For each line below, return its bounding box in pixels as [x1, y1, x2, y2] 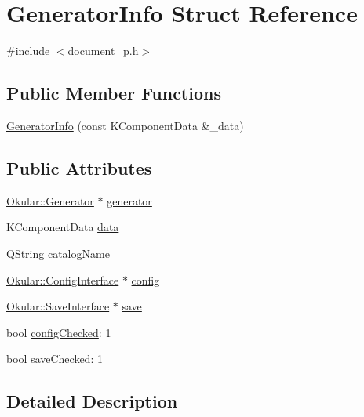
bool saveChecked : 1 [6, 350, 103, 367]
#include [6, 42, 50, 59]
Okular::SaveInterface [6, 298, 110, 314]
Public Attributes [6, 155, 152, 179]
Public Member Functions [6, 81, 221, 105]
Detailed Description [6, 389, 178, 413]
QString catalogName [6, 245, 110, 261]
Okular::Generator [6, 192, 94, 208]
